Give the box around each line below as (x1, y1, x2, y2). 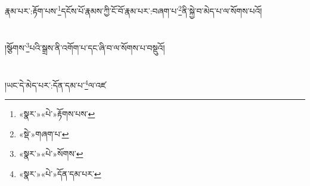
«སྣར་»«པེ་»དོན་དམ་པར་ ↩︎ (18, 167, 101, 179)
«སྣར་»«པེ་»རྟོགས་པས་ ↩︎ (18, 108, 95, 120)
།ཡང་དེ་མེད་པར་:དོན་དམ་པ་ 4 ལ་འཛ (5, 77, 106, 91)
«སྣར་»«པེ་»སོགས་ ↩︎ (18, 147, 83, 160)
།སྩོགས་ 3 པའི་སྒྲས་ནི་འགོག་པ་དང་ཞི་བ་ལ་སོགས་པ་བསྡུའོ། (5, 40, 165, 54)
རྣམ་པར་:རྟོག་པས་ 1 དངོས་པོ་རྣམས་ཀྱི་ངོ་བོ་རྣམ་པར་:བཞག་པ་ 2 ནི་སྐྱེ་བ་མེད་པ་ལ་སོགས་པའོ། (5, 3, 262, 17)
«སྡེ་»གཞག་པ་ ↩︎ (18, 127, 69, 140)
